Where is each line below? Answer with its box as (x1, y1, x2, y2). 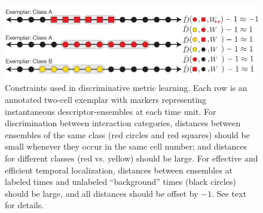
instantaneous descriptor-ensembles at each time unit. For (5, 105, 216, 117)
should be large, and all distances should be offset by (5, 187, 198, 199)
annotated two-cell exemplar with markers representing (5, 93, 207, 105)
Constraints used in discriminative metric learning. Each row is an (5, 81, 247, 94)
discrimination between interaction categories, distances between (5, 117, 241, 129)
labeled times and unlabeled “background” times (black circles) (5, 175, 236, 188)
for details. (5, 199, 44, 211)
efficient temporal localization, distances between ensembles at (5, 163, 233, 176)
